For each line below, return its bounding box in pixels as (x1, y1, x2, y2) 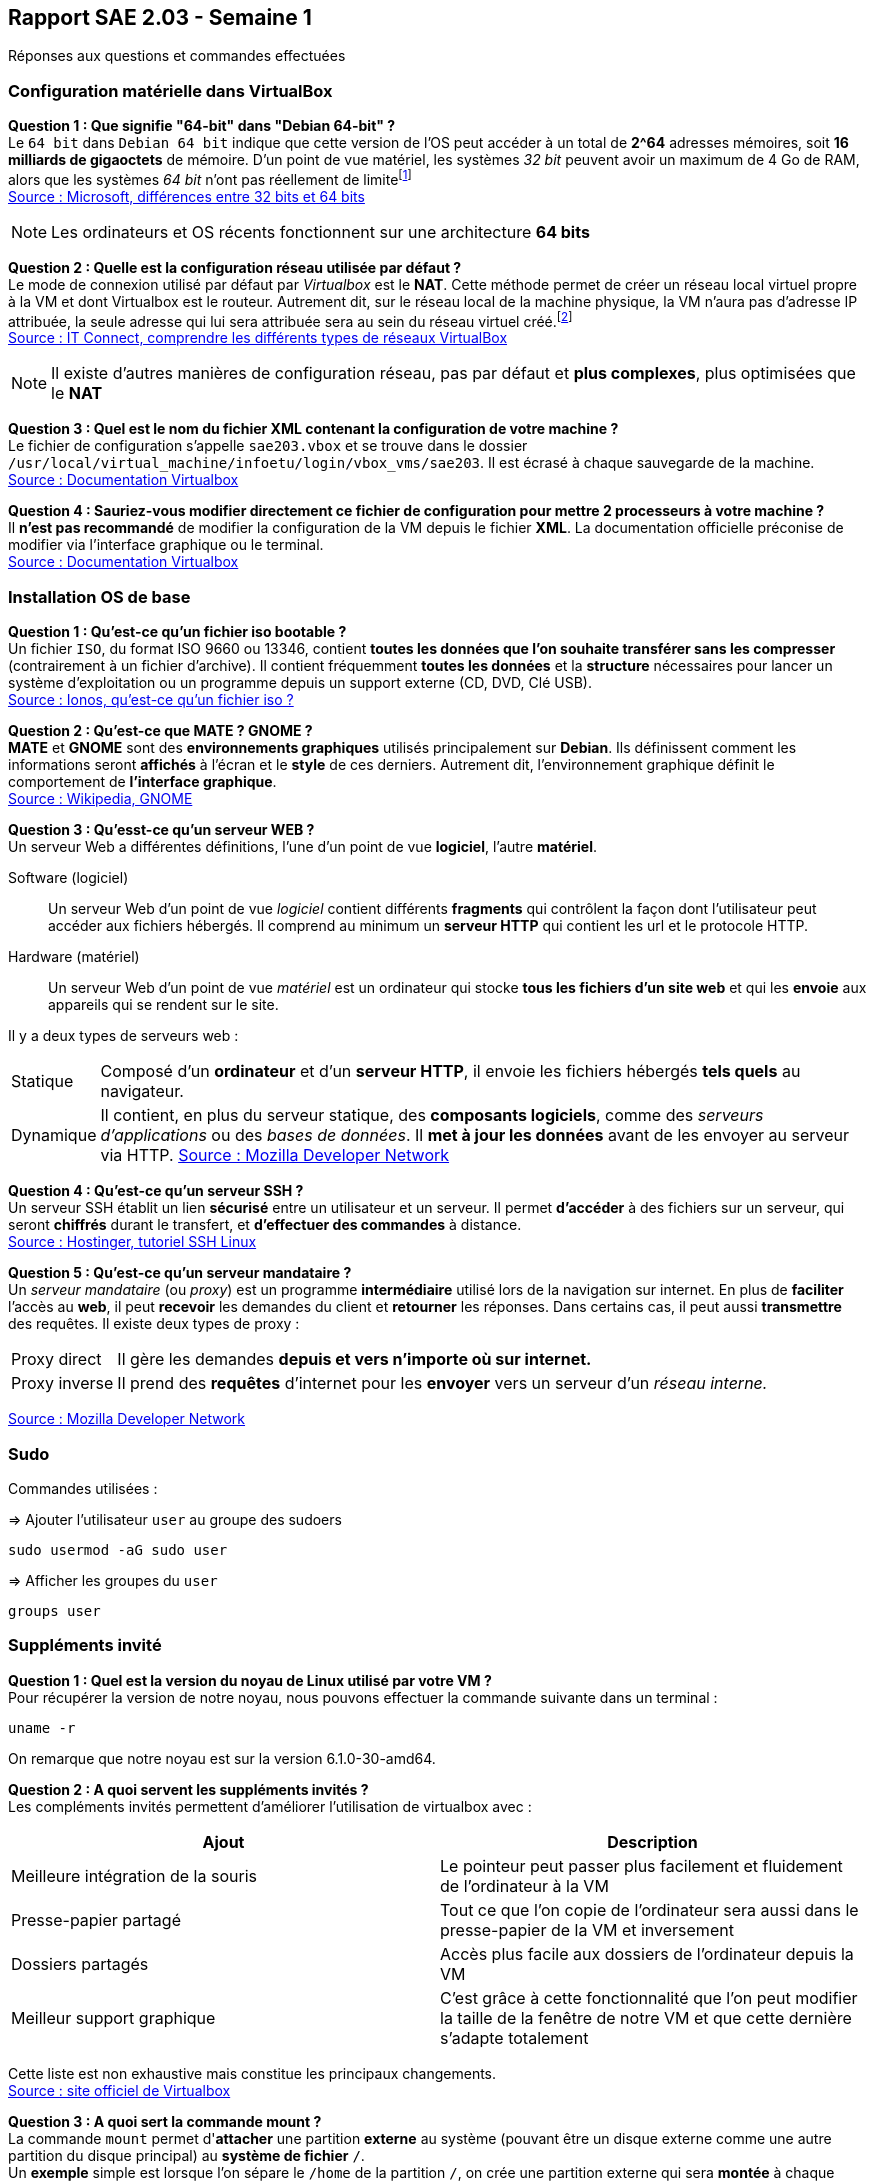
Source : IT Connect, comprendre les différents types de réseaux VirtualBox (8, 329, 508, 347)
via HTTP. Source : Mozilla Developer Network (100, 1145, 450, 1166)
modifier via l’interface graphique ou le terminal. (8, 536, 324, 554)
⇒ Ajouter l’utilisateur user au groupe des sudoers (8, 1510, 342, 1528)
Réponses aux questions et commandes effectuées (8, 47, 346, 65)
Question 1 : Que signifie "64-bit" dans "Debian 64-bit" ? (8, 117, 396, 135)
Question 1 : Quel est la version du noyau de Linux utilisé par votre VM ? (8, 1671, 492, 1689)
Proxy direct (11, 1349, 102, 1370)
